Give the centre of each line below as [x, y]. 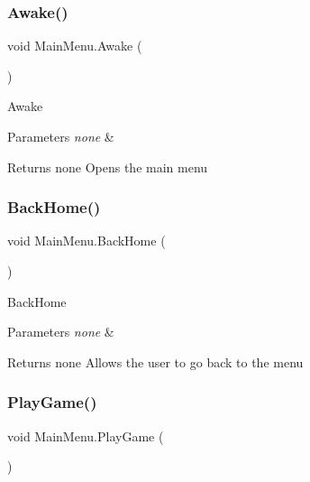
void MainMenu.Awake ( [75, 46]
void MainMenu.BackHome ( [87, 241]
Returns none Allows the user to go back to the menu [155, 361]
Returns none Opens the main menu [108, 167]
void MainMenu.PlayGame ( [86, 436]
